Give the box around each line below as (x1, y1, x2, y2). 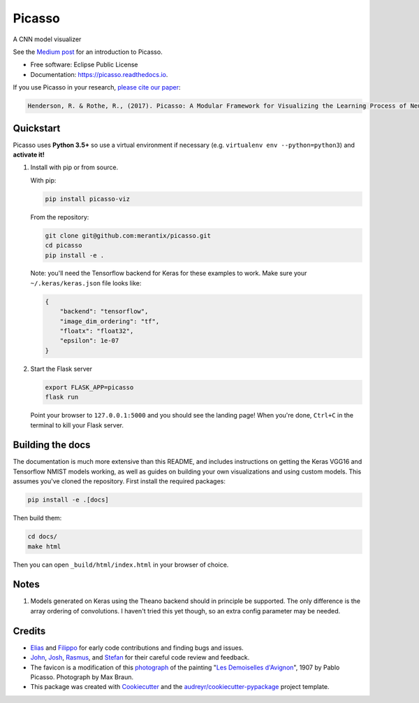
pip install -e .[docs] (27, 496, 110, 504)
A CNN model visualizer (13, 35, 82, 43)
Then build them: (13, 514, 62, 523)
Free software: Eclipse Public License (30, 60, 138, 69)
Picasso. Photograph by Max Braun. (30, 672, 134, 681)
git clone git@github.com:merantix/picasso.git (45, 232, 211, 239)
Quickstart (13, 122, 61, 134)
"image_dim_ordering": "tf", (59, 317, 160, 325)
